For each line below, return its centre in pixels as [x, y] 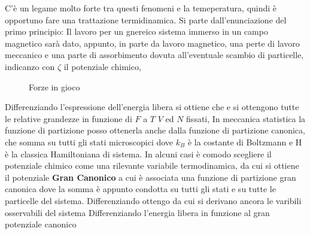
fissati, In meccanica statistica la [246, 118]
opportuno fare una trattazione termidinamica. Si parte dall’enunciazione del [146, 19]
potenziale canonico [41, 224]
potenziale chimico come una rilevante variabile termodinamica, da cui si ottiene [152, 165]
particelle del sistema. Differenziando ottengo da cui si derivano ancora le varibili [153, 200]
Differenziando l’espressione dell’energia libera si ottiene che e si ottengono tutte [152, 107]
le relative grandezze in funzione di [69, 118]
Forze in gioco [54, 86]
